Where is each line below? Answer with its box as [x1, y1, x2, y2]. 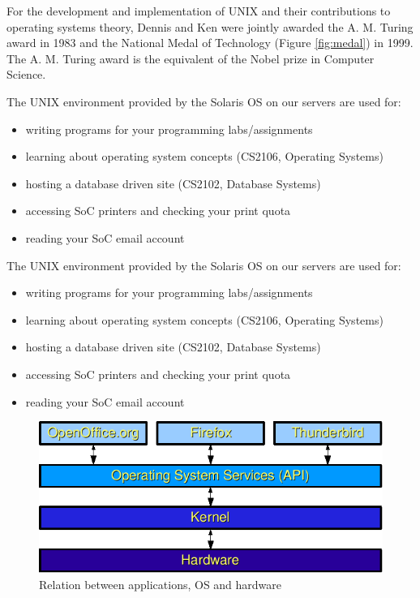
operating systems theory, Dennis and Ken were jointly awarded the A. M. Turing [6, 18, 414, 35]
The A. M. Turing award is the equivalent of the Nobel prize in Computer [6, 49, 375, 67]
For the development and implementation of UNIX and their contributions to [6, 2, 391, 19]
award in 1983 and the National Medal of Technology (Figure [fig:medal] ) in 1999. [6, 34, 414, 51]
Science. [6, 66, 46, 83]
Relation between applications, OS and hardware [39, 575, 282, 592]
